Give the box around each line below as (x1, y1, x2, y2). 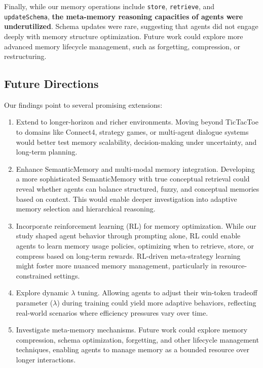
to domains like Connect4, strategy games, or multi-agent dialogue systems (16, 127, 249, 137)
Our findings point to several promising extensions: (4, 99, 163, 110)
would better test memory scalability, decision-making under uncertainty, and (16, 136, 257, 147)
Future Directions (4, 76, 99, 91)
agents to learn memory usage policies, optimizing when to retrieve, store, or (16, 240, 254, 251)
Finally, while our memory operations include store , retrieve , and (4, 1, 215, 11)
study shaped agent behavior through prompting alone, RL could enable (16, 230, 241, 241)
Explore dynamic (16, 287, 69, 298)
